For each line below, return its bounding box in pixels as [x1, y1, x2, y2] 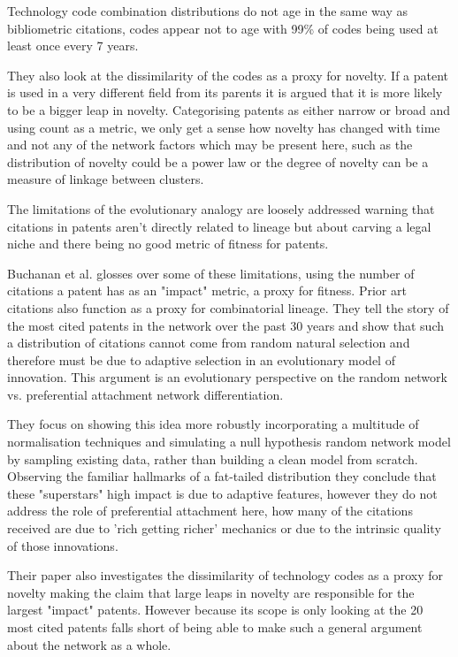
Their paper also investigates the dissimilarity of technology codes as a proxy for [7, 566, 444, 584]
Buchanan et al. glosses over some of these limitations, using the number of [7, 264, 415, 282]
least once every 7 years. [7, 36, 139, 55]
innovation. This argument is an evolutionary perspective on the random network [7, 368, 447, 386]
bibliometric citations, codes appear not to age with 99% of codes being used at [7, 19, 439, 37]
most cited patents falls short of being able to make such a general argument [7, 618, 423, 636]
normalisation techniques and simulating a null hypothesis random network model [7, 432, 451, 451]
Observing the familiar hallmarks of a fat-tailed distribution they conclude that [7, 467, 437, 485]
